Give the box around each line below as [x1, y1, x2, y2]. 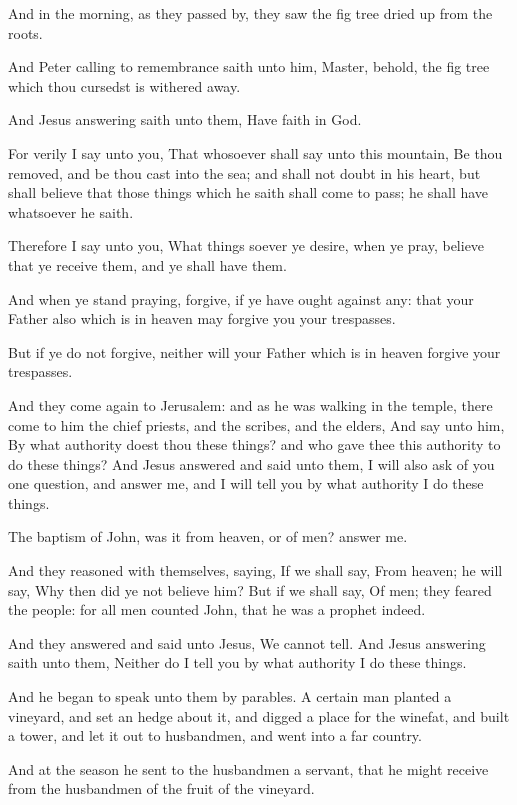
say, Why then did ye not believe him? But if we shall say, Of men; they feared [8, 579, 492, 600]
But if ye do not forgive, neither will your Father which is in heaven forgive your [8, 341, 501, 362]
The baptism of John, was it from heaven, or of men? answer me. [8, 526, 408, 547]
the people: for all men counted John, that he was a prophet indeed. [8, 599, 426, 620]
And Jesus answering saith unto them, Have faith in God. [8, 109, 362, 130]
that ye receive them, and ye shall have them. [8, 254, 287, 275]
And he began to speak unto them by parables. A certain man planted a [8, 686, 452, 707]
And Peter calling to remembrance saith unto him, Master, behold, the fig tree [8, 56, 490, 77]
